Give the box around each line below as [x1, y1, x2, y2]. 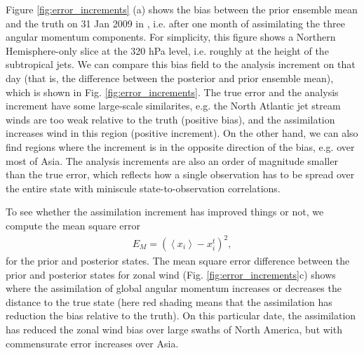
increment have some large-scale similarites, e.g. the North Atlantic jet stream [6, 98, 341, 113]
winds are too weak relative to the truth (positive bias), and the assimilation [6, 112, 335, 126]
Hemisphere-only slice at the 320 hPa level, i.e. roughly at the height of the [6, 43, 329, 58]
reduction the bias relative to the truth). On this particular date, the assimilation [6, 308, 356, 323]
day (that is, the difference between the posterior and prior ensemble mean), [6, 70, 334, 85]
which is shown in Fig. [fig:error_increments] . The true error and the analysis [6, 84, 339, 99]
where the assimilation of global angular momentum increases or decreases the [6, 281, 342, 295]
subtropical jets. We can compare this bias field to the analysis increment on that [6, 57, 356, 72]
